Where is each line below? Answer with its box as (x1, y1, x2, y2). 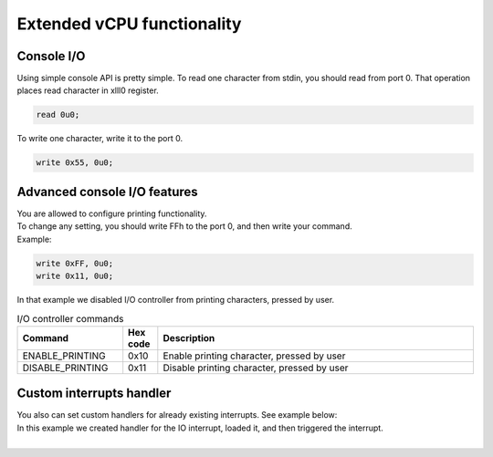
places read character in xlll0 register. (16, 85, 159, 96)
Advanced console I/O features (16, 183, 198, 200)
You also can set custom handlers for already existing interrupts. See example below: (16, 410, 338, 421)
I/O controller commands (16, 312, 124, 325)
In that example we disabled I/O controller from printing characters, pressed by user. (16, 295, 335, 306)
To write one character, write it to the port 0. (16, 133, 184, 144)
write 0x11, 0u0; (36, 271, 114, 282)
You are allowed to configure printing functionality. (16, 208, 207, 219)
